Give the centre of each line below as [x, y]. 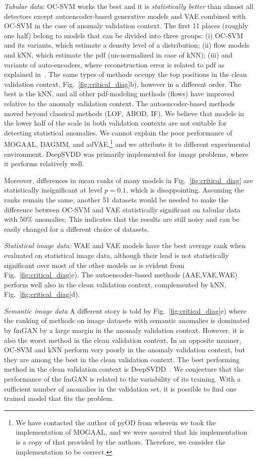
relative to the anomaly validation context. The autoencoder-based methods [119, 103]
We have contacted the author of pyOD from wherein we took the [116, 422]
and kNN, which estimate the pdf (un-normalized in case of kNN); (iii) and [118, 54]
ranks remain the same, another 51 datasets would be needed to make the [116, 199]
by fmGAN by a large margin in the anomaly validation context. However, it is [124, 330]
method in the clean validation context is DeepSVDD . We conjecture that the [124, 369]
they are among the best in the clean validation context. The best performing [122, 359]
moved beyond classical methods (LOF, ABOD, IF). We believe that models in [124, 113]
